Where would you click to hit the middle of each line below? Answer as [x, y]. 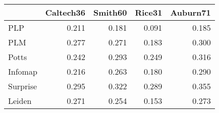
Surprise [23, 86]
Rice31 [149, 12]
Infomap [23, 71]
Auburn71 [190, 12]
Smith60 [110, 12]
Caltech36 [65, 12]
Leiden [20, 101]
